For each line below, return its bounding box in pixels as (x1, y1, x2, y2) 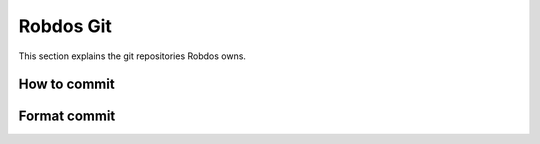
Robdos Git (18, 15, 112, 37)
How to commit (18, 76, 115, 93)
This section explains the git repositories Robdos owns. (18, 50, 247, 62)
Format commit (18, 108, 116, 125)
